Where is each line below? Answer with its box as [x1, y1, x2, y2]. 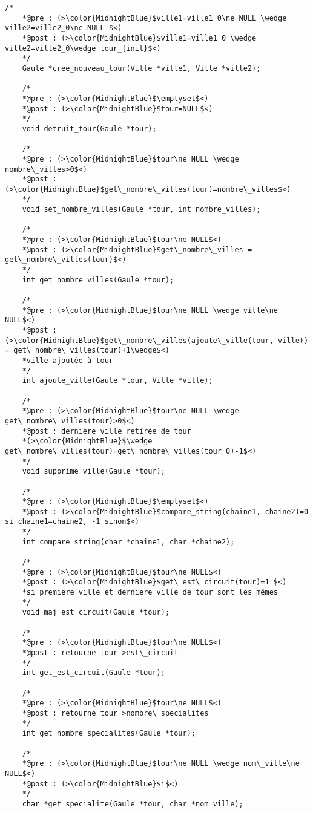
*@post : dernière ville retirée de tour [22, 426, 191, 436]
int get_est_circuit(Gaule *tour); [22, 668, 165, 677]
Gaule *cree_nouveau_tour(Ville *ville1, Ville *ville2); [22, 64, 261, 73]
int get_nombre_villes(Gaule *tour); [22, 275, 174, 284]
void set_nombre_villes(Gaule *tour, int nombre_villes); [22, 205, 261, 214]
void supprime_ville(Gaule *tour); [22, 467, 165, 476]
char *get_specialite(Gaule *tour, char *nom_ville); [22, 799, 243, 808]
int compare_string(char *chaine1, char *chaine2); [22, 537, 235, 546]
